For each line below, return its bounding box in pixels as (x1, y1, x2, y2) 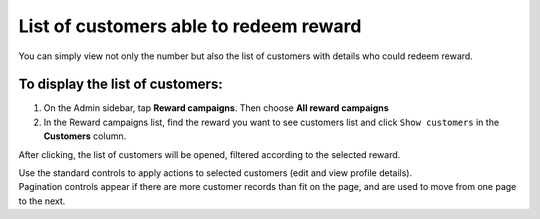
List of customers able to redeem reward (18, 15, 362, 37)
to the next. (18, 195, 66, 207)
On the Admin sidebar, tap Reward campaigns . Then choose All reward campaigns (43, 102, 389, 114)
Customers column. (43, 130, 127, 142)
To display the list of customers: (18, 76, 224, 93)
